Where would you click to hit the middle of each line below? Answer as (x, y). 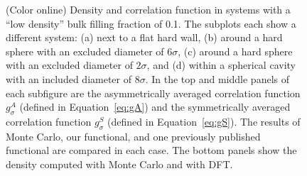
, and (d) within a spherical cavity (221, 65)
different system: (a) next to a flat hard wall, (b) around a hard (144, 37)
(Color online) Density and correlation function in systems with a (148, 9)
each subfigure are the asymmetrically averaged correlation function (153, 93)
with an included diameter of (69, 78)
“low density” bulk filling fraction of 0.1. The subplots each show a (151, 23)
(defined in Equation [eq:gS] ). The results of (204, 121)
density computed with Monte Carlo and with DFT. (119, 164)
